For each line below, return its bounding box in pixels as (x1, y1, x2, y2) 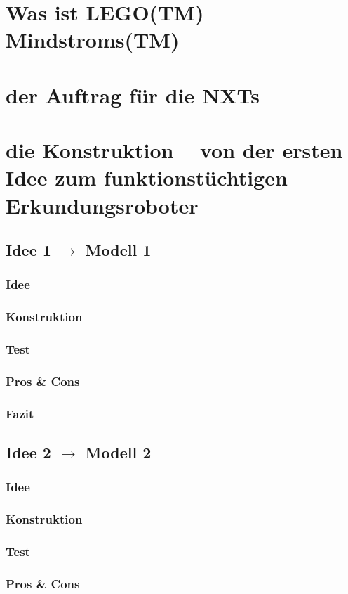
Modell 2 (85, 441, 152, 463)
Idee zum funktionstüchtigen (6, 163, 288, 192)
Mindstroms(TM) (6, 25, 180, 54)
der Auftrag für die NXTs (6, 80, 260, 109)
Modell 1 (85, 239, 152, 261)
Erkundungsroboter (6, 191, 199, 219)
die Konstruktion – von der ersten (6, 136, 343, 164)
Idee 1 (6, 239, 51, 261)
